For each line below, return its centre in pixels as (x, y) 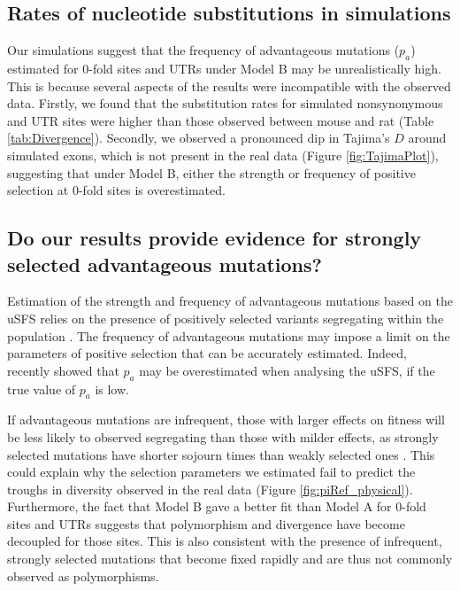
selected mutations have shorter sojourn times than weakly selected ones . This (221, 454)
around (427, 138)
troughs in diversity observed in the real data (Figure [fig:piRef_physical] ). (210, 489)
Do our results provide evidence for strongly (215, 238)
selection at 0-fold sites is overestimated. (116, 190)
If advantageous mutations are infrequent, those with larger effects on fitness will (226, 420)
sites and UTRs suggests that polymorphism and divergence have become (206, 523)
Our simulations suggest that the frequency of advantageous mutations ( (203, 50)
